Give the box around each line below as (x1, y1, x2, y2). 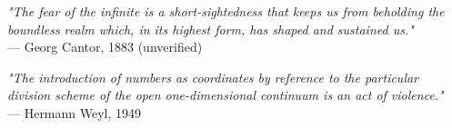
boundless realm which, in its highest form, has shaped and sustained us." (7, 19, 414, 38)
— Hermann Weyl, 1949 (7, 103, 142, 122)
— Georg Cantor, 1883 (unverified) (7, 37, 203, 56)
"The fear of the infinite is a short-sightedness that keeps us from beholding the (7, 2, 445, 20)
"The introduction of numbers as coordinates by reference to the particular (7, 67, 419, 86)
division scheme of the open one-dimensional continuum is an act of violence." (7, 85, 444, 104)
